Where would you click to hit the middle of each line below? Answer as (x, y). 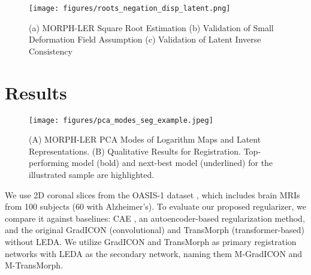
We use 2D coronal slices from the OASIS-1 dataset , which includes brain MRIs (153, 194)
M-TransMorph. (34, 265)
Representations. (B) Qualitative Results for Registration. (135, 151)
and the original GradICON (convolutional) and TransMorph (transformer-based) (155, 230)
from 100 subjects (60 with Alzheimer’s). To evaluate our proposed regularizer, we (156, 206)
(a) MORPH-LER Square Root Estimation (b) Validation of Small (151, 27)
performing (49, 163)
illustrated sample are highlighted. (92, 174)
